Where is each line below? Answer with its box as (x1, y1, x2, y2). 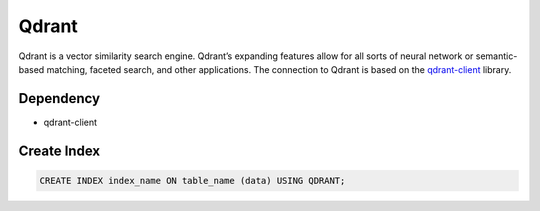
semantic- (475, 50, 518, 62)
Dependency (18, 90, 100, 107)
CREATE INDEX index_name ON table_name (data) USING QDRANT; (39, 175, 346, 186)
